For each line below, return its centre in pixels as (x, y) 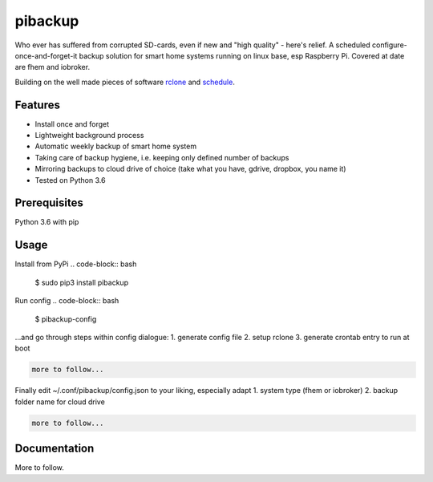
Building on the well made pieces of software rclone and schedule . (125, 82)
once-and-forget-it (46, 55)
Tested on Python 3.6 (70, 180)
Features (37, 105)
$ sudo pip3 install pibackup (81, 282)
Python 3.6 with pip (47, 222)
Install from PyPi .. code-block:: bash (76, 264)
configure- (390, 45)
